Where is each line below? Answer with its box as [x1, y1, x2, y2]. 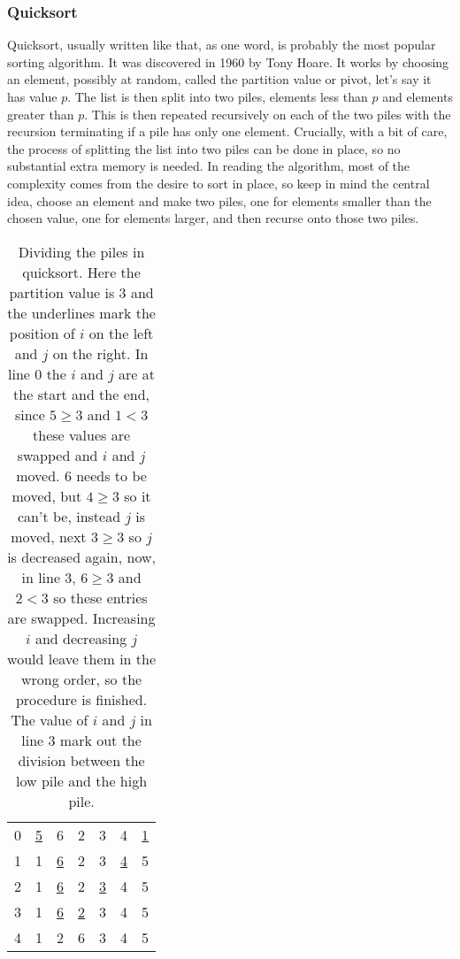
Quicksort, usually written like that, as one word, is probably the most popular [7, 35, 436, 54]
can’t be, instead [17, 505, 121, 526]
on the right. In [52, 342, 149, 364]
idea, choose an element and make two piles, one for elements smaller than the [7, 191, 432, 210]
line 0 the [8, 363, 66, 384]
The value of [11, 709, 88, 730]
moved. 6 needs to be [16, 464, 147, 486]
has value [7, 88, 57, 105]
